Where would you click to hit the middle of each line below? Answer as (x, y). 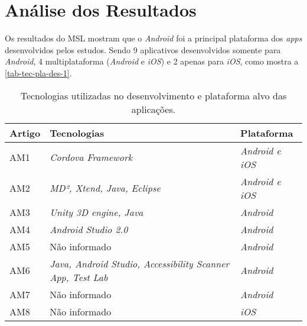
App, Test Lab (79, 277)
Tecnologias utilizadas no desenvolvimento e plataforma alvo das (153, 95)
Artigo (25, 133)
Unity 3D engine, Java (97, 212)
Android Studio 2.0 (89, 229)
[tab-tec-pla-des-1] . (38, 72)
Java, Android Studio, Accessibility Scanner (140, 263)
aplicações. (153, 109)
